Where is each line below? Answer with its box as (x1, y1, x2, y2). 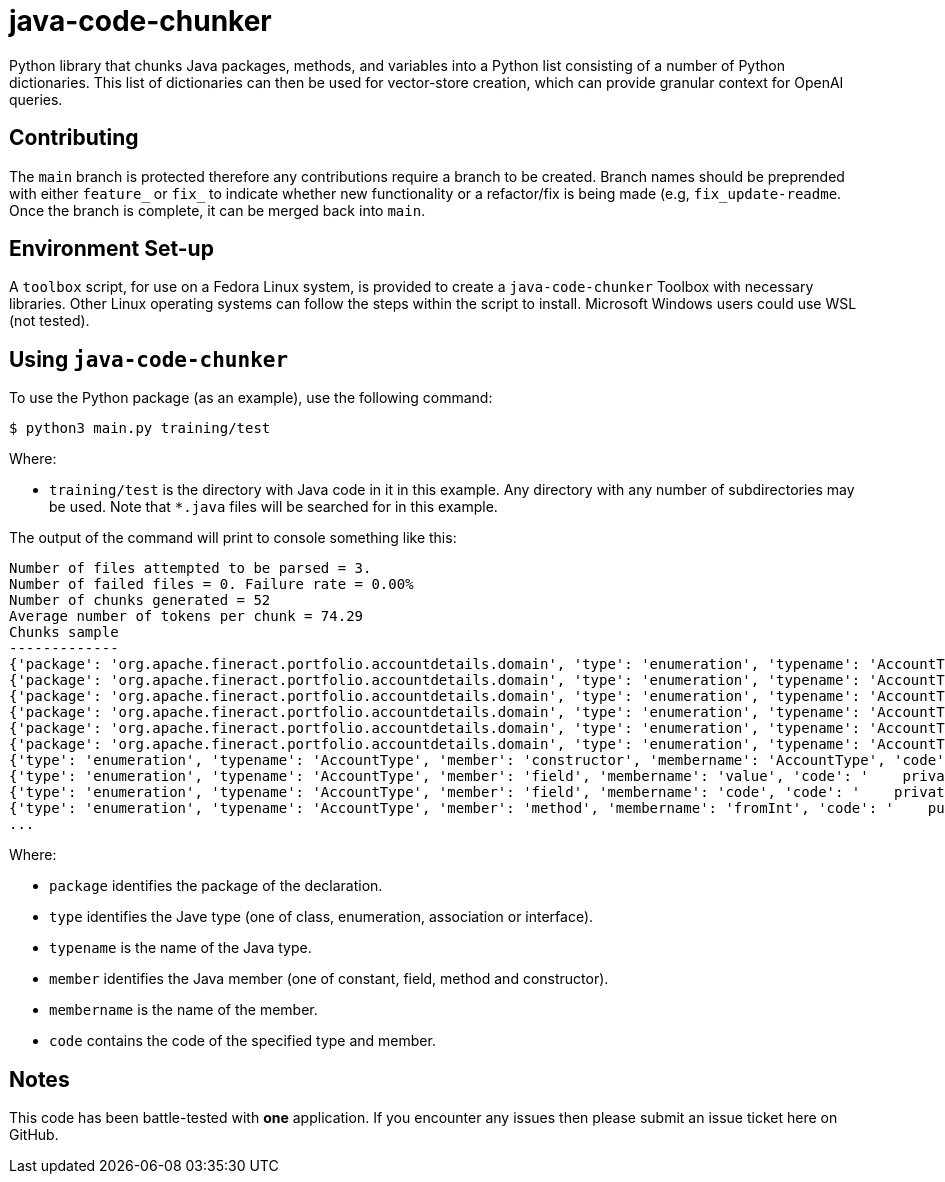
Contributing (9, 125, 139, 151)
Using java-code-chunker (9, 346, 289, 372)
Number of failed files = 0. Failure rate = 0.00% (9, 576, 414, 593)
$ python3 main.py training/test (9, 420, 271, 437)
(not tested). (9, 312, 90, 330)
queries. (9, 90, 63, 108)
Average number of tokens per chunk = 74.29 (9, 608, 364, 625)
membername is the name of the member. (49, 1001, 318, 1019)
